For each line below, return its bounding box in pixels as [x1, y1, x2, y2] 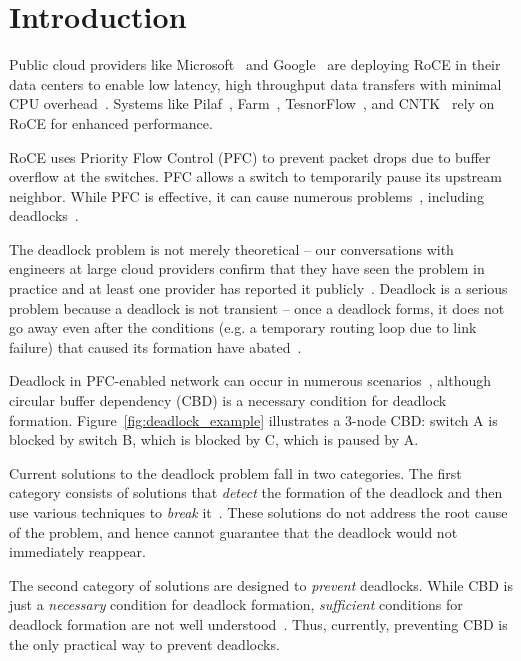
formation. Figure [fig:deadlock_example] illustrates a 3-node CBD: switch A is [9, 409, 498, 430]
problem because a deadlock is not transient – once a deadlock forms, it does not [9, 297, 505, 318]
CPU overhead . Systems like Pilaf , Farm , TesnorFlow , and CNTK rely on [9, 93, 495, 114]
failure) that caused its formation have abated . [9, 336, 302, 357]
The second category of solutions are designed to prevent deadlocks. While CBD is [9, 574, 513, 595]
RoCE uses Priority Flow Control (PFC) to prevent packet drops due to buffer [9, 146, 491, 167]
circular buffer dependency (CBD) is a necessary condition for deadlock [9, 390, 447, 411]
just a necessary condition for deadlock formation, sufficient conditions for [9, 594, 463, 615]
